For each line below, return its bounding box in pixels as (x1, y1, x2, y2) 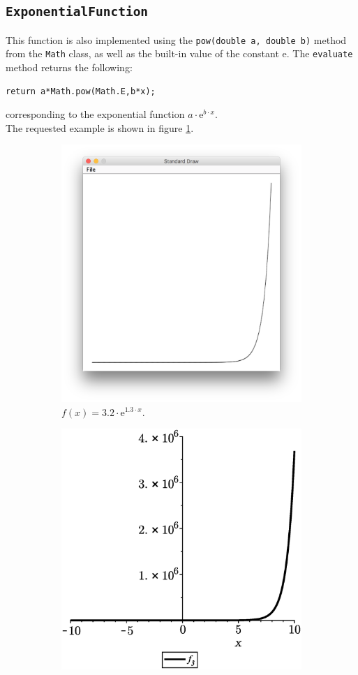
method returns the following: (6, 60, 133, 75)
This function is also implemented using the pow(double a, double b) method (6, 32, 347, 47)
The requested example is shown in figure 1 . (6, 120, 194, 135)
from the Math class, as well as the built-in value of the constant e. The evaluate (6, 46, 353, 61)
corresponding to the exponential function (6, 107, 185, 121)
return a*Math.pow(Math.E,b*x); (6, 86, 156, 96)
